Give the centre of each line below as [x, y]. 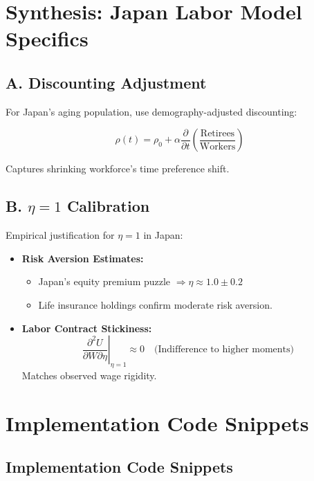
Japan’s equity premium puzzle [104, 281]
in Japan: [163, 235]
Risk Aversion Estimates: [83, 258]
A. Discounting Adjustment [106, 82]
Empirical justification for [60, 235]
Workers [218, 146]
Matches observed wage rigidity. [89, 375]
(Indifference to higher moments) [224, 350]
